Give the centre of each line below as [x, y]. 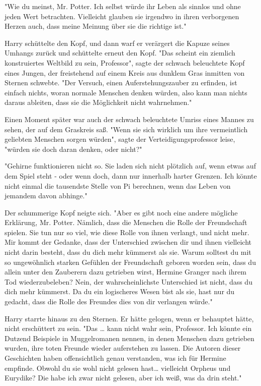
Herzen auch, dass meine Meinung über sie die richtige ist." [96, 26]
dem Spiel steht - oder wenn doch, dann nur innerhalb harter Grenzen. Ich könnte [131, 175]
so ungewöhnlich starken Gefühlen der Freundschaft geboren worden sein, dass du [130, 262]
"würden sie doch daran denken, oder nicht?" [73, 149]
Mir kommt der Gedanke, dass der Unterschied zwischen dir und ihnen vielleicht [128, 242]
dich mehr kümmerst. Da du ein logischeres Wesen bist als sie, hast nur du [120, 291]
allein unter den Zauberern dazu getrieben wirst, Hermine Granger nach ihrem [125, 272]
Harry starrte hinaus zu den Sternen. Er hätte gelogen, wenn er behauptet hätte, [129, 318]
